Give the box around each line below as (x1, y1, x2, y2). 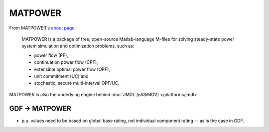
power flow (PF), (34, 52, 68, 58)
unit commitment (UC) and (34, 73, 89, 79)
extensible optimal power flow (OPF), (34, 66, 111, 72)
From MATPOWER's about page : (9, 25, 76, 31)
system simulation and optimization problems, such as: (21, 43, 134, 49)
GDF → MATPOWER (9, 105, 72, 113)
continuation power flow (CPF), (34, 59, 98, 65)
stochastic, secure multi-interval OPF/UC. (34, 80, 120, 86)
